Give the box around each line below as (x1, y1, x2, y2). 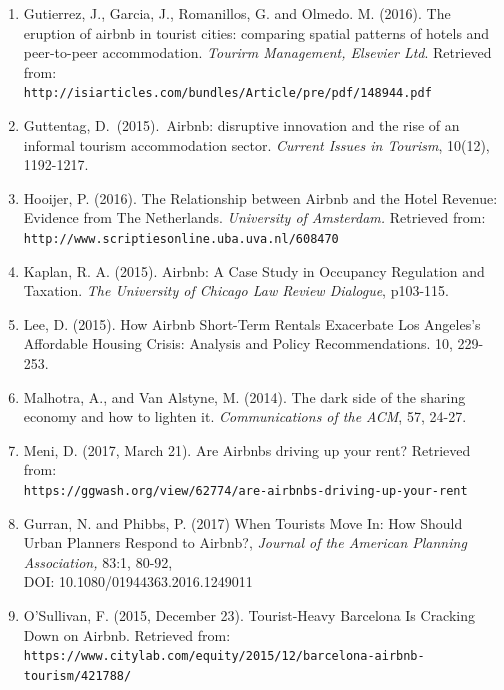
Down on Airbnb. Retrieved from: (23, 624, 231, 645)
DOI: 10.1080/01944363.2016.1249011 (23, 571, 253, 592)
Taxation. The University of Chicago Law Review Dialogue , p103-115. (23, 280, 450, 301)
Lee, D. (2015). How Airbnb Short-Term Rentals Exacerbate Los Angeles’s (23, 313, 481, 334)
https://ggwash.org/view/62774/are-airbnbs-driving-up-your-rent (23, 484, 468, 498)
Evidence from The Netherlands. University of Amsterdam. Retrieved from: (23, 207, 486, 228)
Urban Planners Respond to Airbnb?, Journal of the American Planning (23, 532, 467, 553)
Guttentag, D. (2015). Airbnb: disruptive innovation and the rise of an (23, 115, 460, 136)
